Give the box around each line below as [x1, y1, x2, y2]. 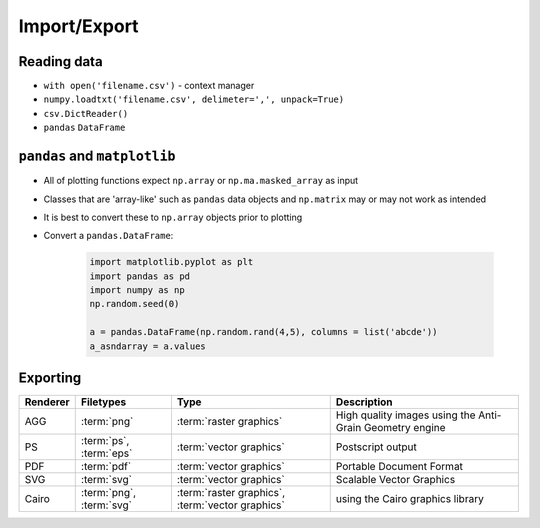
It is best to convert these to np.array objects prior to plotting [43, 211, 303, 223]
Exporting [18, 370, 82, 387]
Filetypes [80, 395, 127, 409]
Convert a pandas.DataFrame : [43, 230, 174, 242]
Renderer [24, 395, 70, 409]
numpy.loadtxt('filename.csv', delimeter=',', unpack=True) [43, 94, 345, 105]
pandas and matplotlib [18, 148, 176, 165]
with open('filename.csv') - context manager [43, 80, 255, 92]
